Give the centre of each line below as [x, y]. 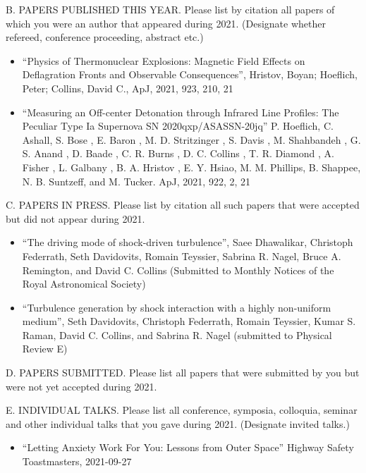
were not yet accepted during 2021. [81, 386]
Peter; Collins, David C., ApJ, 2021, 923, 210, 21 [128, 88]
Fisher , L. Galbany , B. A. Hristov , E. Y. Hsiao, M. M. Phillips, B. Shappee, [191, 167]
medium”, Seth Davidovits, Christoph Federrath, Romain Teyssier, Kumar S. [189, 321]
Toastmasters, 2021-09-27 [77, 461]
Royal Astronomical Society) [84, 284]
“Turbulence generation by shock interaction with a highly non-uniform [177, 307]
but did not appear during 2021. [75, 218]
